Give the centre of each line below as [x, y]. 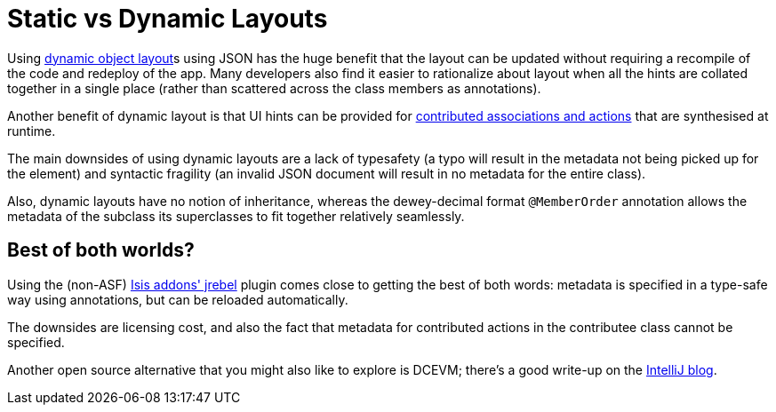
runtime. [32, 131]
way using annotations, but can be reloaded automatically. [178, 299]
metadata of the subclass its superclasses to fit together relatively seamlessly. [236, 216]
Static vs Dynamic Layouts [168, 19]
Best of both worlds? [101, 250]
